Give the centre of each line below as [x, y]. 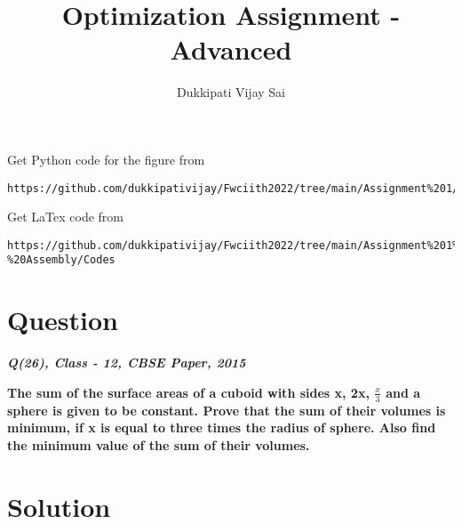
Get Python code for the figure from [106, 159]
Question [63, 320]
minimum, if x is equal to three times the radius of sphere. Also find [222, 427]
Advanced [231, 49]
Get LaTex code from [65, 217]
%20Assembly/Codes [61, 260]
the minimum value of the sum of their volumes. [159, 444]
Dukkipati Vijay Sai [231, 92]
